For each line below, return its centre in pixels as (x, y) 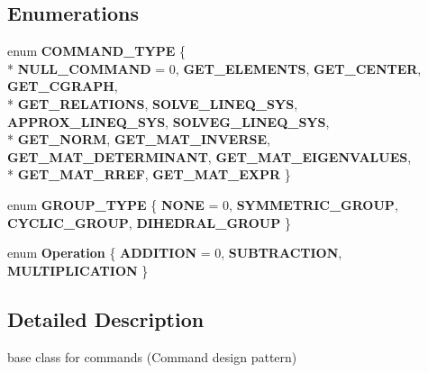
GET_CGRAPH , (63, 86)
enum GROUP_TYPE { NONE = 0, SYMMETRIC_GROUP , (203, 204)
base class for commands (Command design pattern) (152, 356)
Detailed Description (106, 318)
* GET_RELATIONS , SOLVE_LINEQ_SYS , (153, 103)
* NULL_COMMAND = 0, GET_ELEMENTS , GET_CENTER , (214, 68)
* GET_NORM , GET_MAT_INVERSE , (139, 139)
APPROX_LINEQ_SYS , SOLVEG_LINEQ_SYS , (168, 121)
